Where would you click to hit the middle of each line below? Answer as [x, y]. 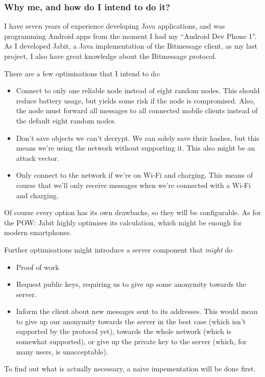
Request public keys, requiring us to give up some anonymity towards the [131, 284]
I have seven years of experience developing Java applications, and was [115, 26]
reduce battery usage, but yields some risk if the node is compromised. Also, [136, 100]
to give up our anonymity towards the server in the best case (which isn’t [131, 321]
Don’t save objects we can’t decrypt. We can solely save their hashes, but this [138, 138]
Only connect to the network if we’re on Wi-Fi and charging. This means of [135, 175]
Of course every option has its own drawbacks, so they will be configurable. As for [133, 212]
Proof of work [38, 267]
